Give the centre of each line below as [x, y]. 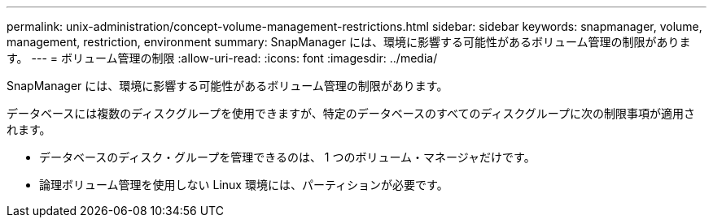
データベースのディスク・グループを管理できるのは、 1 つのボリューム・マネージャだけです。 [287, 157]
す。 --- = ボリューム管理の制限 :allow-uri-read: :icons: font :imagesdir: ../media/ [222, 58]
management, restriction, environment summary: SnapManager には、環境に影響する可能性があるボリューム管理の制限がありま [349, 42]
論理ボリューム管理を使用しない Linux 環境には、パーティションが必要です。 [244, 185]
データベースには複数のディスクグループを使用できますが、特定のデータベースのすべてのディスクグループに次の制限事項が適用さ [351, 113]
